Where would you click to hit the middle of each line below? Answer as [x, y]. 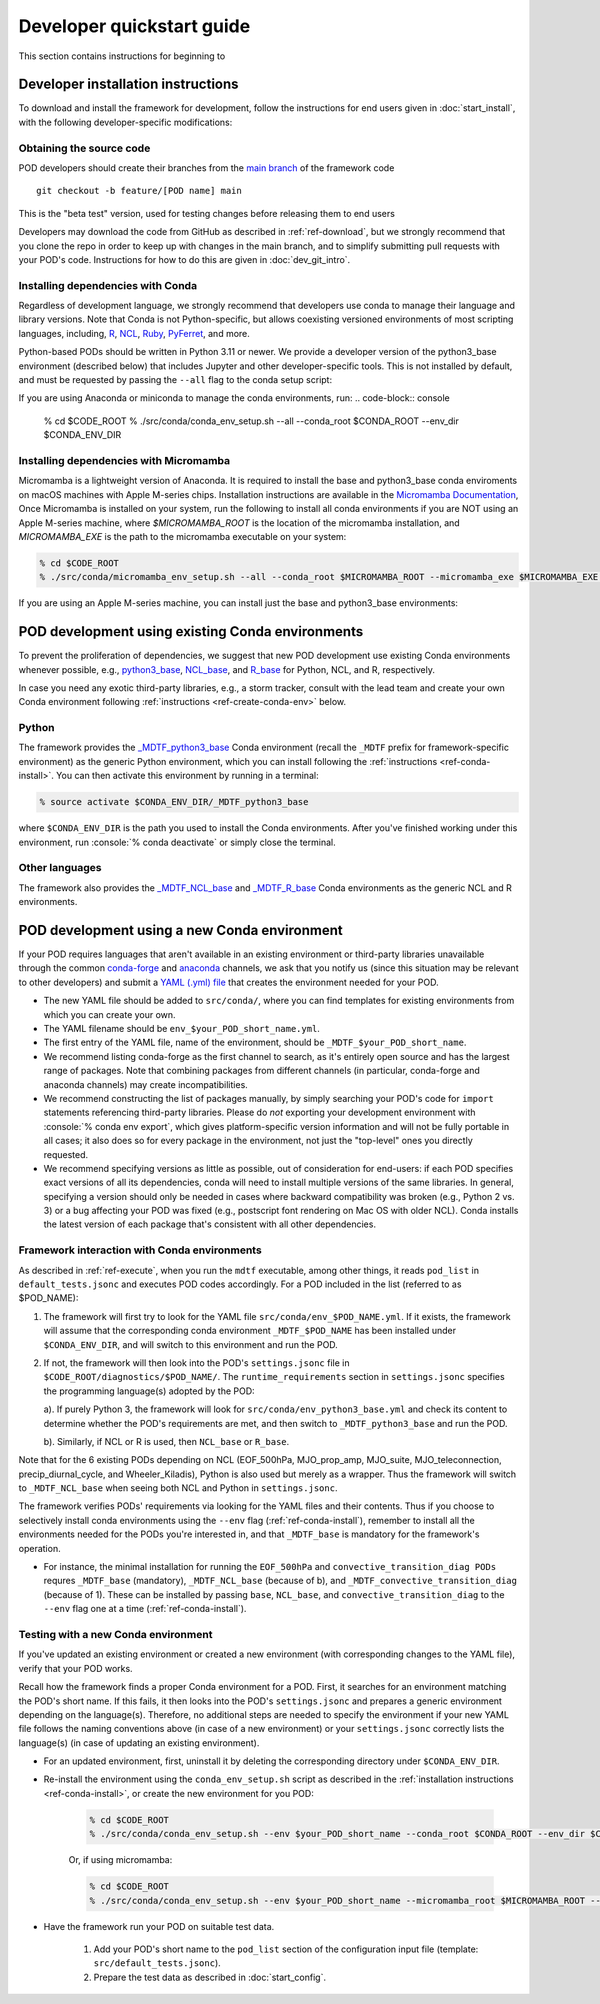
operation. [39, 1548]
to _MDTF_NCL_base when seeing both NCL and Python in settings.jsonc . [178, 1488]
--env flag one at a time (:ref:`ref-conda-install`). [145, 1609]
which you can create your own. [109, 1014]
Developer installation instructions [128, 84]
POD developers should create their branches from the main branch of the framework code [206, 167]
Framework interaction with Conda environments [140, 1250]
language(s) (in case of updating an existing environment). [139, 1742]
